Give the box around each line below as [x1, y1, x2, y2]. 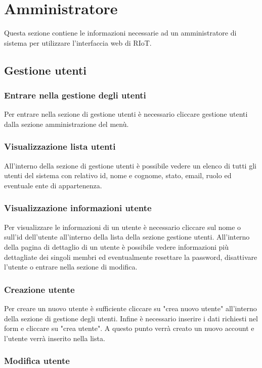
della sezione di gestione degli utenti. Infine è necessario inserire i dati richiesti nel [4, 313, 258, 323]
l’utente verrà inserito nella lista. [4, 332, 105, 343]
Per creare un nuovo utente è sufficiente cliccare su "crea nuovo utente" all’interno [4, 303, 257, 313]
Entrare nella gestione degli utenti [4, 89, 146, 102]
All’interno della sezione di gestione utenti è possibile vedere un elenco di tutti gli [4, 160, 256, 171]
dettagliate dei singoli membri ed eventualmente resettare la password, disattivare [4, 251, 257, 262]
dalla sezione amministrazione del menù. [4, 118, 129, 129]
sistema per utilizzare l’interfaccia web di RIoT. [4, 37, 152, 48]
